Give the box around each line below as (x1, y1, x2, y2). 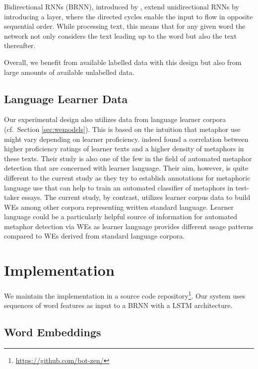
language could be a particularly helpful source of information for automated (4, 211, 238, 222)
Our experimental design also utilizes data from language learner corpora (4, 114, 226, 124)
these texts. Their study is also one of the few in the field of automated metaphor (4, 153, 252, 163)
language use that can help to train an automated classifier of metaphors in (4, 182, 234, 192)
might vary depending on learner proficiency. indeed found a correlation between (4, 133, 249, 144)
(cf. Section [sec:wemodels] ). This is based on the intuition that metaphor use (4, 123, 241, 134)
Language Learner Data (4, 91, 128, 106)
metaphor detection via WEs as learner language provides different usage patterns (4, 221, 254, 231)
